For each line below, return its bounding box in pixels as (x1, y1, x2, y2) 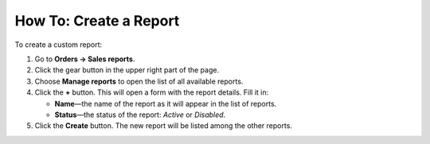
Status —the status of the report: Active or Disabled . (54, 110, 226, 119)
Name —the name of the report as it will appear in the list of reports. (54, 99, 277, 108)
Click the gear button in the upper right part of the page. (34, 65, 219, 75)
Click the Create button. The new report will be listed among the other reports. (34, 121, 292, 130)
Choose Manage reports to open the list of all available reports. (34, 76, 244, 86)
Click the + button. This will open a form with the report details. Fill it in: (34, 88, 269, 97)
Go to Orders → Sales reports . (34, 54, 135, 64)
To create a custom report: (14, 40, 103, 49)
